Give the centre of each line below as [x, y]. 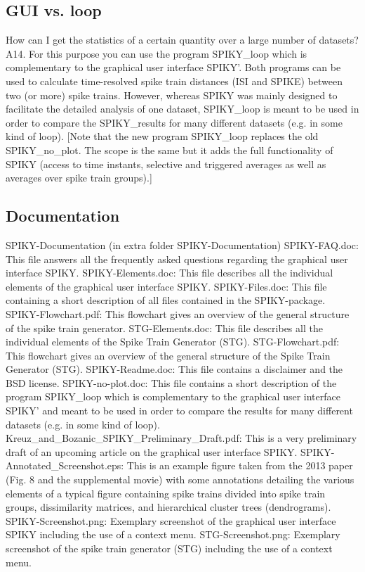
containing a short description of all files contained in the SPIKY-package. [166, 300]
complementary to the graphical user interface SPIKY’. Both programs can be [173, 67]
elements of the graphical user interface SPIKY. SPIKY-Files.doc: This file [166, 286]
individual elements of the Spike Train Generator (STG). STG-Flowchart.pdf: [173, 342]
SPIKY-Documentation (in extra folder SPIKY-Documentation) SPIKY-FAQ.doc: [182, 244]
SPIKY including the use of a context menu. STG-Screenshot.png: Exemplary [173, 534]
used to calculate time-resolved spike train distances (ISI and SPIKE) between [174, 81]
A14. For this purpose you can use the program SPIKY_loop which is [157, 53]
